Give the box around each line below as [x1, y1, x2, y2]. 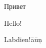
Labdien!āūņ [4, 34, 42, 45]
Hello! [4, 17, 22, 28]
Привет [4, 1, 26, 11]
